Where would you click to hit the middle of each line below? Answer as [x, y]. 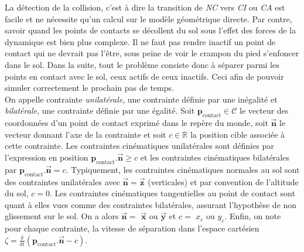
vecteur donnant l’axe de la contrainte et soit [86, 134]
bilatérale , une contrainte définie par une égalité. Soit [100, 110]
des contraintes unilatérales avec [62, 181]
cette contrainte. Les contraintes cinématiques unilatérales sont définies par [139, 146]
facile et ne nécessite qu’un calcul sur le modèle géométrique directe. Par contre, [148, 18]
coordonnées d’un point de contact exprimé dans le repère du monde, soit [136, 123]
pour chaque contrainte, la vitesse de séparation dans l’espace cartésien [132, 228]
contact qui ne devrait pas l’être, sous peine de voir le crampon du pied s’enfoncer [152, 53]
